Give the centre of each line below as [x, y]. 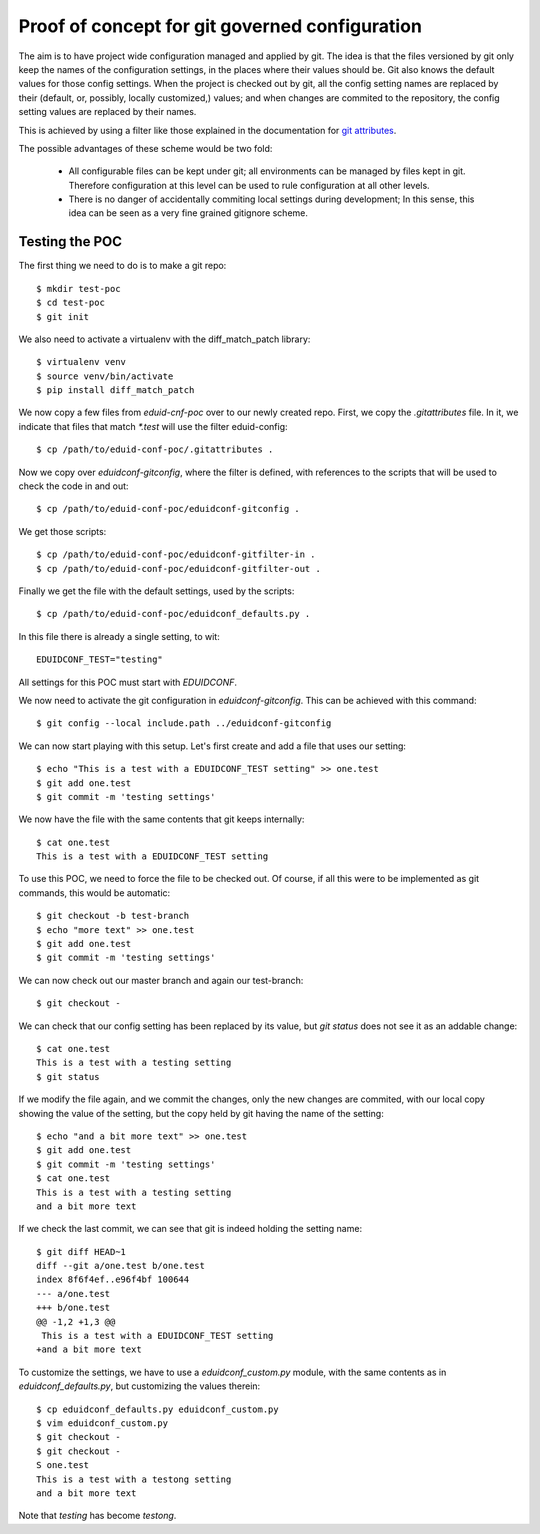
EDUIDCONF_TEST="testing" [100, 659]
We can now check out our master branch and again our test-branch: [161, 980]
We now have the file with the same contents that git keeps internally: [161, 819]
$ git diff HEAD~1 [81, 1251]
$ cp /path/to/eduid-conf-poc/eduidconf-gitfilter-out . [179, 568]
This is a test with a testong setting [134, 1479]
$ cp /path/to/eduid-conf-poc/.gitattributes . [155, 449]
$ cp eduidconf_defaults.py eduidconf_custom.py [157, 1409]
